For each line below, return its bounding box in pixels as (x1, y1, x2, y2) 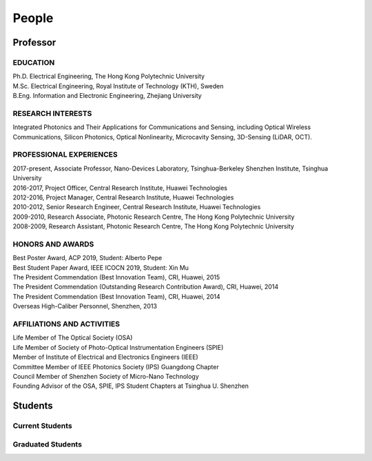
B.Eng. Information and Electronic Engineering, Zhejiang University (12, 92, 203, 100)
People (12, 10, 54, 26)
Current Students (12, 421, 72, 431)
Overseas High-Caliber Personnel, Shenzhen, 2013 (12, 302, 158, 311)
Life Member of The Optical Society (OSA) (12, 333, 133, 342)
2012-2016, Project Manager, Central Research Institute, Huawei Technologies (12, 193, 234, 202)
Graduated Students (12, 439, 83, 449)
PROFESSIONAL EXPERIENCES (12, 150, 118, 159)
